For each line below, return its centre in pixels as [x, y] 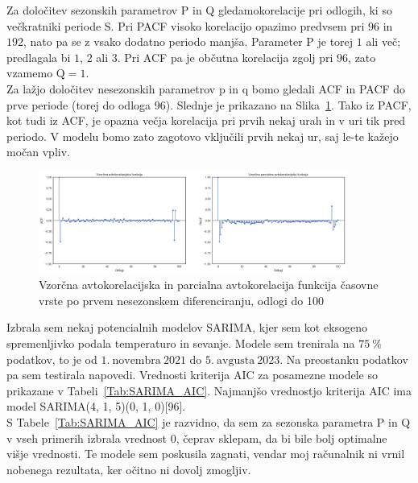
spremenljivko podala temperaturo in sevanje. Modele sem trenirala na [181, 343]
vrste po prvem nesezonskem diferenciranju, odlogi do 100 [181, 300]
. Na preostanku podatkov [344, 359]
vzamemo [30, 73]
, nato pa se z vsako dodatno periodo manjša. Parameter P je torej [188, 41]
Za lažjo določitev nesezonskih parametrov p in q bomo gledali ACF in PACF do [206, 88]
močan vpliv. [38, 152]
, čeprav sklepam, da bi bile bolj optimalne [281, 438]
